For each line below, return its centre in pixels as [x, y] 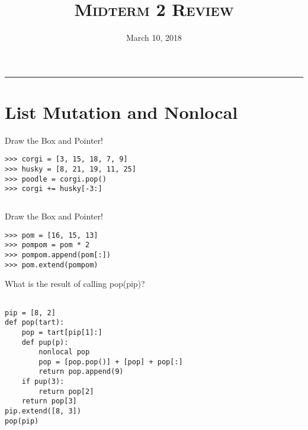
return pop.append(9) [81, 372]
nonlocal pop [64, 352]
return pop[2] [66, 391]
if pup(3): [43, 382]
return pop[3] [49, 401]
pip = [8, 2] [30, 313]
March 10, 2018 [154, 38]
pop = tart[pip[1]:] [62, 332]
